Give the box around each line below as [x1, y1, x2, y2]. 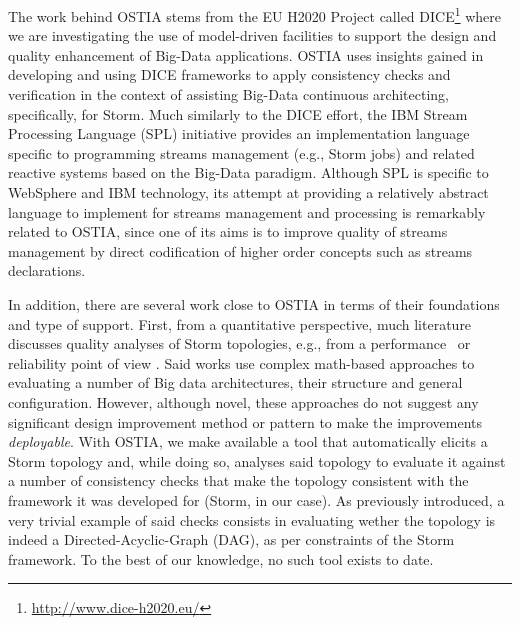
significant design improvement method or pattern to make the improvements [8, 411, 483, 432]
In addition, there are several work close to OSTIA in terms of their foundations [8, 293, 500, 314]
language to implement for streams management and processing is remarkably [8, 201, 486, 222]
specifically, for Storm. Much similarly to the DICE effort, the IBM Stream [8, 103, 468, 124]
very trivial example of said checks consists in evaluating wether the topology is [8, 509, 496, 530]
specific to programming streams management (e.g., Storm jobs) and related [8, 142, 475, 163]
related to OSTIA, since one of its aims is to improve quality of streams [8, 221, 448, 242]
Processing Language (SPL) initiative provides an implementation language [8, 123, 470, 144]
